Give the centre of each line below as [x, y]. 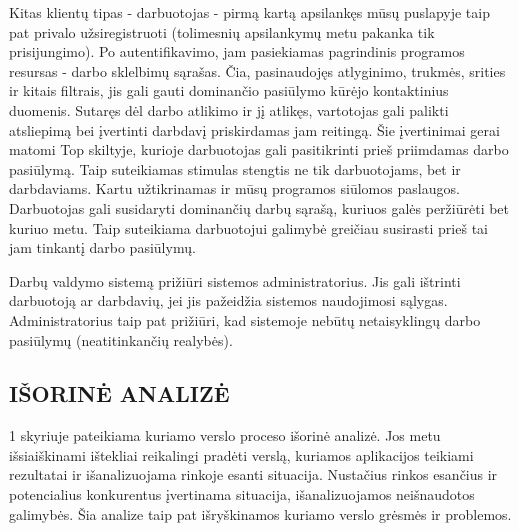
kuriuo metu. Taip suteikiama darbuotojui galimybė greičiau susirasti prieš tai [248, 227]
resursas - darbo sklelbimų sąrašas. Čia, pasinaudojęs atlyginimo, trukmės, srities [257, 70]
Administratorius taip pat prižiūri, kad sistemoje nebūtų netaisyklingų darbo [245, 319]
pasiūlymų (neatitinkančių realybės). [121, 339]
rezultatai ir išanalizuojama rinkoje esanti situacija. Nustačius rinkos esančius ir [253, 474]
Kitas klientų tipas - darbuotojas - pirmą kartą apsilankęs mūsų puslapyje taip [249, 12]
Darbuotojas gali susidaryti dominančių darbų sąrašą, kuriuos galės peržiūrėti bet [259, 207]
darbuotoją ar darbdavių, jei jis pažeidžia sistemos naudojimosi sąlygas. [228, 300]
